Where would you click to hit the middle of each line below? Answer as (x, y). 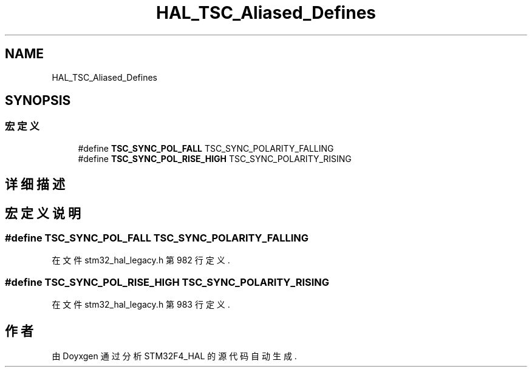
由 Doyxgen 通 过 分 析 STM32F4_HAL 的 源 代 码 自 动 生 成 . (174, 356)
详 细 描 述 (35, 184)
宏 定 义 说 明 (43, 213)
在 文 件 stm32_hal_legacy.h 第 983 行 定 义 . (141, 305)
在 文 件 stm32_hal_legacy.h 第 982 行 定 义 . (141, 260)
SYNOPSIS (38, 101)
